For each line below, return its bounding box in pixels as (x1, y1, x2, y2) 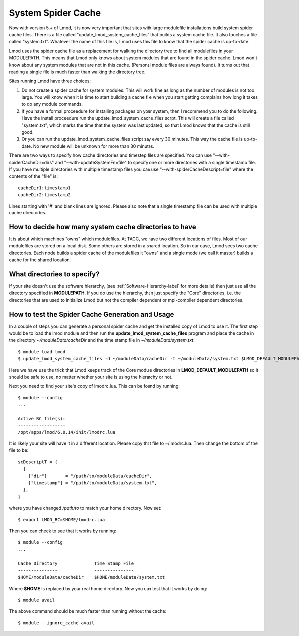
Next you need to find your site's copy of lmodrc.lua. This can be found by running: (9, 383, 180, 389)
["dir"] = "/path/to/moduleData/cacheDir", (28, 473, 152, 479)
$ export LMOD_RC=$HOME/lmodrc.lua (18, 517, 105, 522)
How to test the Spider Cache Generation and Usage (9, 310, 174, 319)
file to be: (9, 447, 29, 453)
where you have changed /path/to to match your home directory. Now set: (9, 505, 162, 511)
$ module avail (18, 597, 55, 603)
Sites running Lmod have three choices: (9, 78, 91, 84)
